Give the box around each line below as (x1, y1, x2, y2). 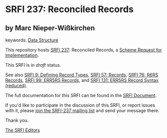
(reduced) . (5, 82, 28, 88)
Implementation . (5, 52, 39, 58)
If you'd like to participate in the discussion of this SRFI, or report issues (5, 102, 155, 108)
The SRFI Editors (5, 127, 40, 133)
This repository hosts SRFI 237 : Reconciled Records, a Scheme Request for (5, 47, 162, 53)
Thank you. (5, 117, 29, 123)
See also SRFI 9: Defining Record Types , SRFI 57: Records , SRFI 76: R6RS (5, 72, 158, 78)
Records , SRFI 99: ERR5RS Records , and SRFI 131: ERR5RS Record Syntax (5, 77, 159, 83)
